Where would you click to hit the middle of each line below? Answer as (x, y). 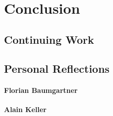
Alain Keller (25, 109)
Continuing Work (49, 39)
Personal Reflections (57, 68)
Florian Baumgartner (41, 90)
